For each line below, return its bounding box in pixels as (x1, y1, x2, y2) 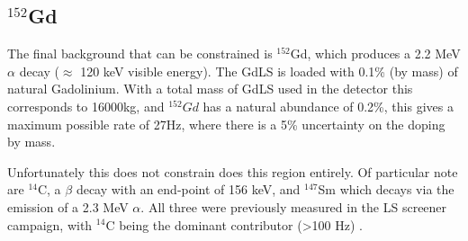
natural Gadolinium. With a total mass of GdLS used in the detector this (7, 79, 413, 98)
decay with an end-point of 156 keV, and (76, 180, 301, 199)
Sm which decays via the (318, 180, 454, 199)
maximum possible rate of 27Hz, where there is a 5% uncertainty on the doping (7, 114, 445, 133)
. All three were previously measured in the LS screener (140, 197, 447, 216)
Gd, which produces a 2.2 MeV (290, 44, 461, 63)
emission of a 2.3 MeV (7, 197, 129, 216)
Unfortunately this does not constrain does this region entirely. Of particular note (7, 162, 458, 181)
